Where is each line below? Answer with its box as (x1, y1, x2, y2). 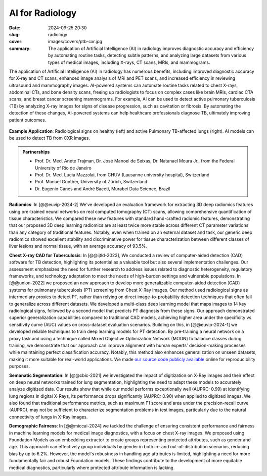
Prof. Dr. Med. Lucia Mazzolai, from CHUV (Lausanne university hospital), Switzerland (35, 171, 210, 178)
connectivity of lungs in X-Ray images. (9, 414, 88, 420)
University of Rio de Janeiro (35, 165, 91, 171)
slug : (9, 31, 20, 37)
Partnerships (22, 149, 50, 155)
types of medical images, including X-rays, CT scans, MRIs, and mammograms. (48, 59, 210, 65)
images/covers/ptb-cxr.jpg (48, 39, 102, 45)
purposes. (9, 363, 30, 369)
